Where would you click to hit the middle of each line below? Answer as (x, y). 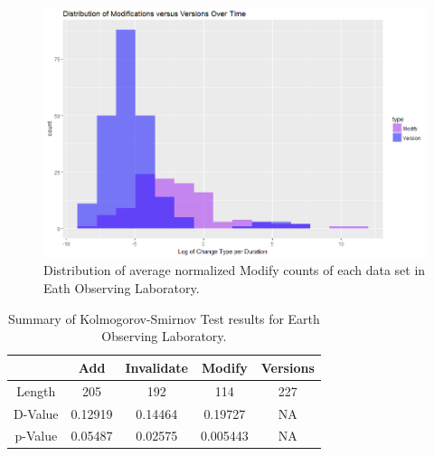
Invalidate (156, 367)
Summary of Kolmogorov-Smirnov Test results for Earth (164, 318)
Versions (288, 367)
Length (36, 390)
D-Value (36, 413)
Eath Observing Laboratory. (122, 288)
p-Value (36, 436)
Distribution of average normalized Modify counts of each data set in (235, 270)
